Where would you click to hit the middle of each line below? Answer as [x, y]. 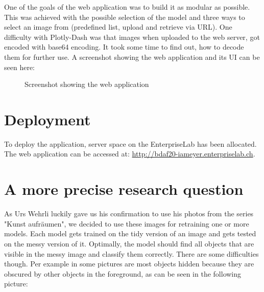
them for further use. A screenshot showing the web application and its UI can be [132, 57]
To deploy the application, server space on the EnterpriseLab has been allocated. [130, 143]
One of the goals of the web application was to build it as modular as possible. [127, 7]
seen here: [19, 67]
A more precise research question [124, 189]
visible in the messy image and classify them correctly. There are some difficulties [131, 253]
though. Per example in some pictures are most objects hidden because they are [129, 264]
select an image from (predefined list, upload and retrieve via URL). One [118, 27]
